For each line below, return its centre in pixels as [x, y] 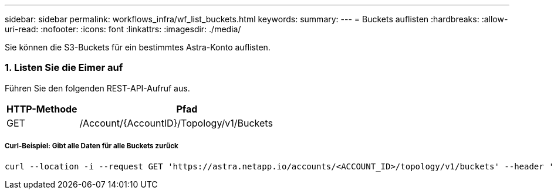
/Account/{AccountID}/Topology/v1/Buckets [176, 123]
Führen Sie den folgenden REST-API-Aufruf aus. [97, 88]
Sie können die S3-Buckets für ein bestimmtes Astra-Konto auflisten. [138, 47]
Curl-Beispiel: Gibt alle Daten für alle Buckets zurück [92, 146]
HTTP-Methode [42, 109]
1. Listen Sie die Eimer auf [64, 68]
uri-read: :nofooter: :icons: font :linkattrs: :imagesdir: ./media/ [123, 29]
